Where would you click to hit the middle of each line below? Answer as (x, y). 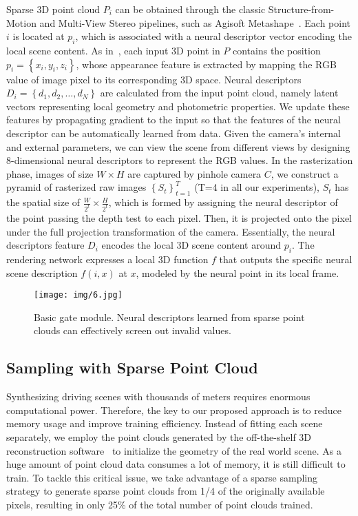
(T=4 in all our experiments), (257, 187)
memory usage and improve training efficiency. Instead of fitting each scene (165, 423)
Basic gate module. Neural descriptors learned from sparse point (169, 317)
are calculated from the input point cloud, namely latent (219, 93)
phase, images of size (50, 173)
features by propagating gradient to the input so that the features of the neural (173, 120)
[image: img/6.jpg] (78, 295)
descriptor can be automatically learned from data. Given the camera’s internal (173, 133)
